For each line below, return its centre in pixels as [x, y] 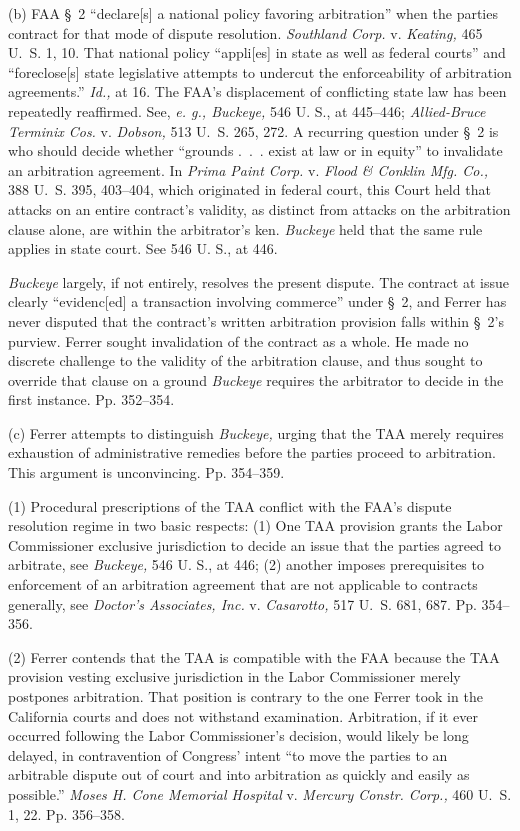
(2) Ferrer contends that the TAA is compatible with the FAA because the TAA [254, 656]
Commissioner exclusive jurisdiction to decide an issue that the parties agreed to [254, 544]
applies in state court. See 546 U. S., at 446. [143, 248]
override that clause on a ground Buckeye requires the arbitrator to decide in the [256, 379]
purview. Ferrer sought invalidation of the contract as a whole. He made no [238, 340]
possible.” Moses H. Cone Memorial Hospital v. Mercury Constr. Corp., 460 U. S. [260, 793]
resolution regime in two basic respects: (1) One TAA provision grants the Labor [255, 525]
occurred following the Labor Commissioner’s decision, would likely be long [238, 735]
